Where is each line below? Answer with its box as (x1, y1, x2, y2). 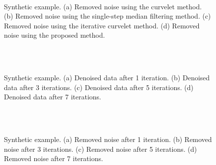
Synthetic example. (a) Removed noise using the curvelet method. (4, 1, 202, 11)
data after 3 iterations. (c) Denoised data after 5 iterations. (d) (4, 82, 193, 92)
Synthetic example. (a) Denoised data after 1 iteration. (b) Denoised (4, 72, 210, 83)
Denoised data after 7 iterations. (4, 92, 101, 102)
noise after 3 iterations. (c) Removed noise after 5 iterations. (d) (4, 143, 197, 154)
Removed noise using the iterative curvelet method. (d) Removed (4, 20, 200, 30)
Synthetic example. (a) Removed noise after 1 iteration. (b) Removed (4, 134, 212, 144)
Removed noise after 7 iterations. (4, 153, 103, 164)
